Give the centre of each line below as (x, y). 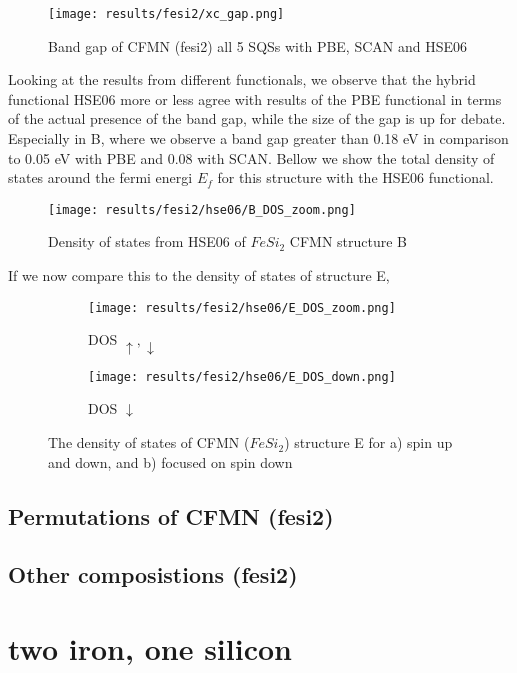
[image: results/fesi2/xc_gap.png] (166, 14)
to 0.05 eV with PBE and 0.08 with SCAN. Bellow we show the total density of (251, 157)
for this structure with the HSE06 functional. (355, 177)
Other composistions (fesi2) (153, 574)
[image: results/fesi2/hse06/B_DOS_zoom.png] (202, 209)
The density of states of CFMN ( (149, 442)
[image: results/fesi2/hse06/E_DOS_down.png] (242, 376)
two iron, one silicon (150, 648)
